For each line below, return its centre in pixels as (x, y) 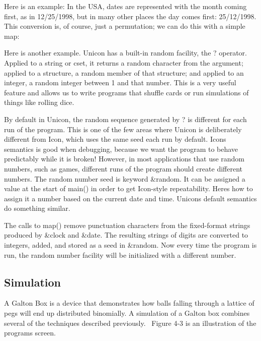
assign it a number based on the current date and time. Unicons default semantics (130, 198)
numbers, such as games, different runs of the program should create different (123, 168)
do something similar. (37, 208)
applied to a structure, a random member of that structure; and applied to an (124, 72)
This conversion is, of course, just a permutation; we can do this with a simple (125, 26)
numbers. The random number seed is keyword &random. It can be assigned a (125, 178)
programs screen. (30, 333)
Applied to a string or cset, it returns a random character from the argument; (124, 62)
